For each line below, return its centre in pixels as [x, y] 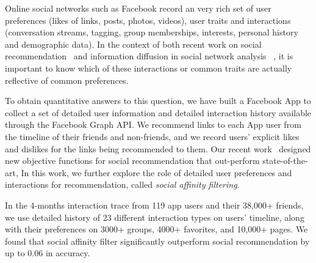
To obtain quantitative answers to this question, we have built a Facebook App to [158, 101]
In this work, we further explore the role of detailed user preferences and [156, 172]
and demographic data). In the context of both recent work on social [133, 44]
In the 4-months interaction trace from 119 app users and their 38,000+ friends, [154, 205]
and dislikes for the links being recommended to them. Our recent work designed [158, 148]
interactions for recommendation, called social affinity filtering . [122, 184]
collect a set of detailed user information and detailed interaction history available [158, 112]
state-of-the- [285, 161]
